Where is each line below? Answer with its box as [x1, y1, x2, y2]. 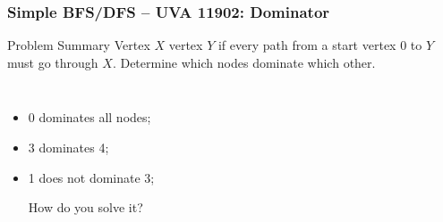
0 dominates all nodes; [28, 108, 151, 127]
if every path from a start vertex [217, 36, 396, 54]
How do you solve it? [28, 198, 143, 217]
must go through [7, 53, 98, 71]
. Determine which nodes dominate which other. [112, 53, 376, 71]
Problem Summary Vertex [7, 36, 150, 54]
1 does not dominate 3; [28, 168, 155, 186]
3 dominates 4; [28, 138, 109, 156]
